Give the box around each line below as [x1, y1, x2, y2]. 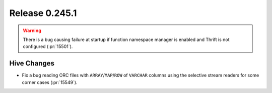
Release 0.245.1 [9, 7, 77, 18]
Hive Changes [9, 59, 55, 67]
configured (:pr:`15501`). [23, 43, 73, 49]
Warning [23, 27, 41, 33]
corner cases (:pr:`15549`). [22, 79, 78, 85]
